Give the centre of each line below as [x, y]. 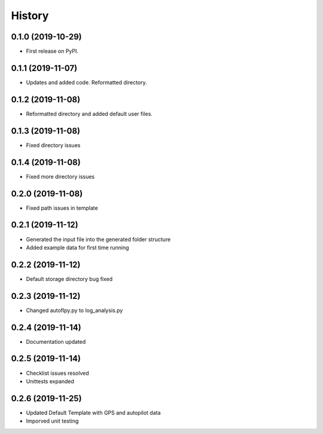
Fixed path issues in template [62, 208]
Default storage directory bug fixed [69, 279]
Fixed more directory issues [60, 176]
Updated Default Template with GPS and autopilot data [93, 412]
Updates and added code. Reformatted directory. [86, 82]
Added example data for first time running [77, 247]
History [30, 16]
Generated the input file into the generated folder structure [98, 239]
